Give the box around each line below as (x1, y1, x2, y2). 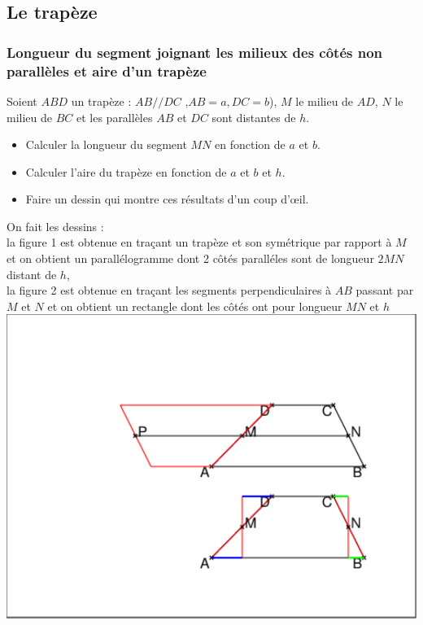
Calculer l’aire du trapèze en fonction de (25, 163, 227, 180)
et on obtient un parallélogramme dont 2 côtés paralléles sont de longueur (7, 250, 374, 267)
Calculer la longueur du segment (25, 136, 187, 153)
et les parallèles (76, 108, 153, 125)
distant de (7, 265, 57, 282)
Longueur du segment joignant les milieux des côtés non (7, 42, 383, 62)
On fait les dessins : (7, 217, 104, 234)
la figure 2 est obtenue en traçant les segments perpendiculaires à (7, 282, 332, 299)
